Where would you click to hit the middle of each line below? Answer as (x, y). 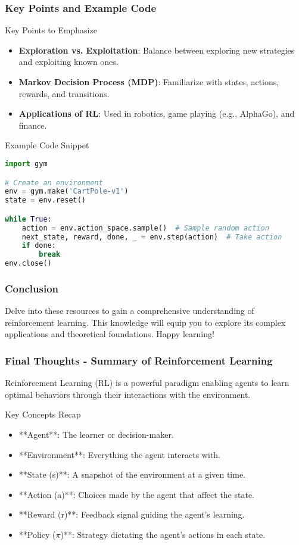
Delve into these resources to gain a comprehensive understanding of (130, 311)
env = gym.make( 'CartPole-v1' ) (67, 191)
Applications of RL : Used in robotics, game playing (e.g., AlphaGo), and (157, 113)
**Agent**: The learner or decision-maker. (96, 435)
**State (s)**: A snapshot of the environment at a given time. (132, 474)
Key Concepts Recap (43, 414)
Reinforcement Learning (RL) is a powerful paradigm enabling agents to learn (147, 383)
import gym (26, 163)
